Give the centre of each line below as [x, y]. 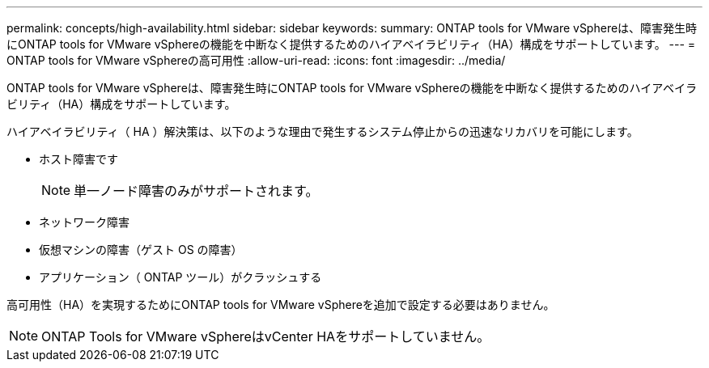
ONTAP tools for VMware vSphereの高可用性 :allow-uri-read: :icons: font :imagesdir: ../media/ [256, 60]
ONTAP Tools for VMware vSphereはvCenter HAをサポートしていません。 [266, 336]
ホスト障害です [79, 159]
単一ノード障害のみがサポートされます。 [196, 191]
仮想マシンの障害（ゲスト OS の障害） [141, 250]
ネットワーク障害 [84, 222]
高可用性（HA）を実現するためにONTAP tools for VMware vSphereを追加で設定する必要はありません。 [281, 305]
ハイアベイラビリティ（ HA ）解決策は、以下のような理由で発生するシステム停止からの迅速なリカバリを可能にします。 [323, 131]
